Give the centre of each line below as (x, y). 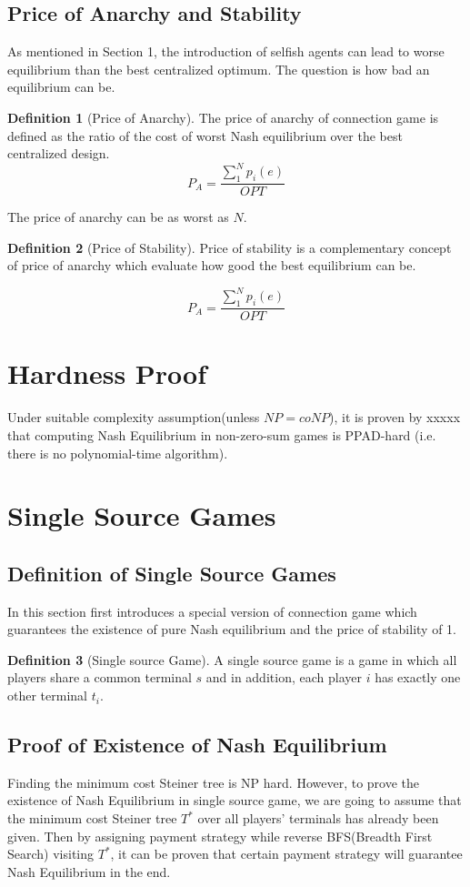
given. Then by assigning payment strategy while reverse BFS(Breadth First (220, 836)
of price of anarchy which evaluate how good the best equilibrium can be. (212, 265)
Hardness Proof (107, 373)
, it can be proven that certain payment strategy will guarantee (286, 854)
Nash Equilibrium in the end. (89, 871)
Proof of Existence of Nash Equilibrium (197, 745)
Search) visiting (51, 854)
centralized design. (59, 153)
